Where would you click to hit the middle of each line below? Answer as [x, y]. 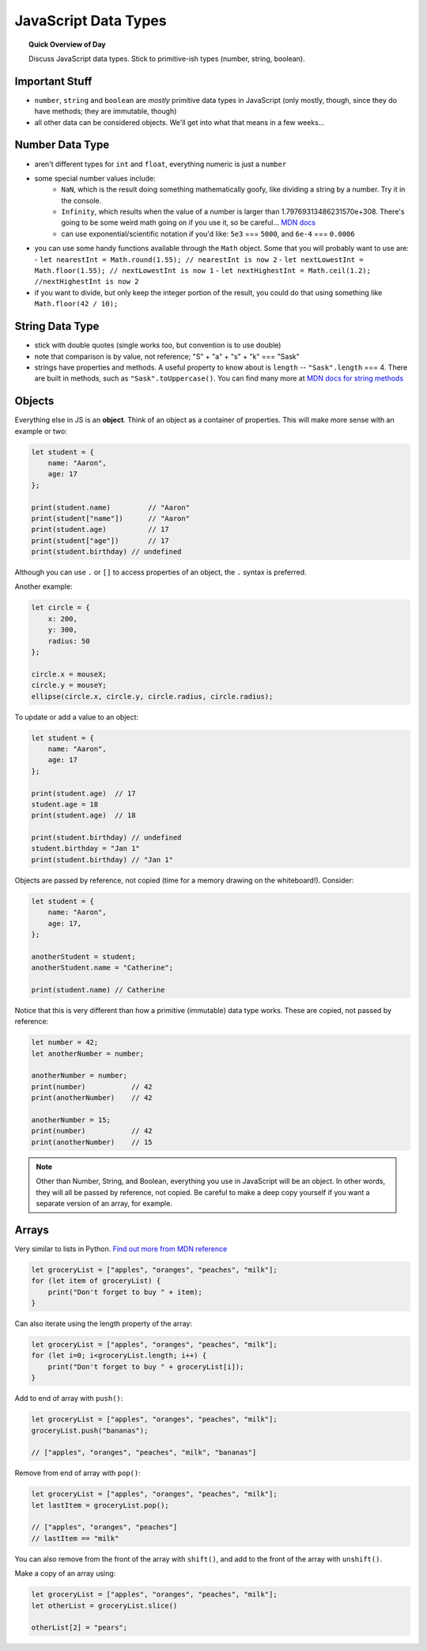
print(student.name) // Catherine [98, 990]
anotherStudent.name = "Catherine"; [102, 968]
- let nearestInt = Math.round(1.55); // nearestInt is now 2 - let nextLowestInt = [199, 259]
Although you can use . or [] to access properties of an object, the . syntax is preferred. [161, 572]
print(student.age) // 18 [83, 816]
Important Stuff [53, 81]
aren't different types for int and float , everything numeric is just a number [161, 164]
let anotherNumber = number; [88, 1053]
